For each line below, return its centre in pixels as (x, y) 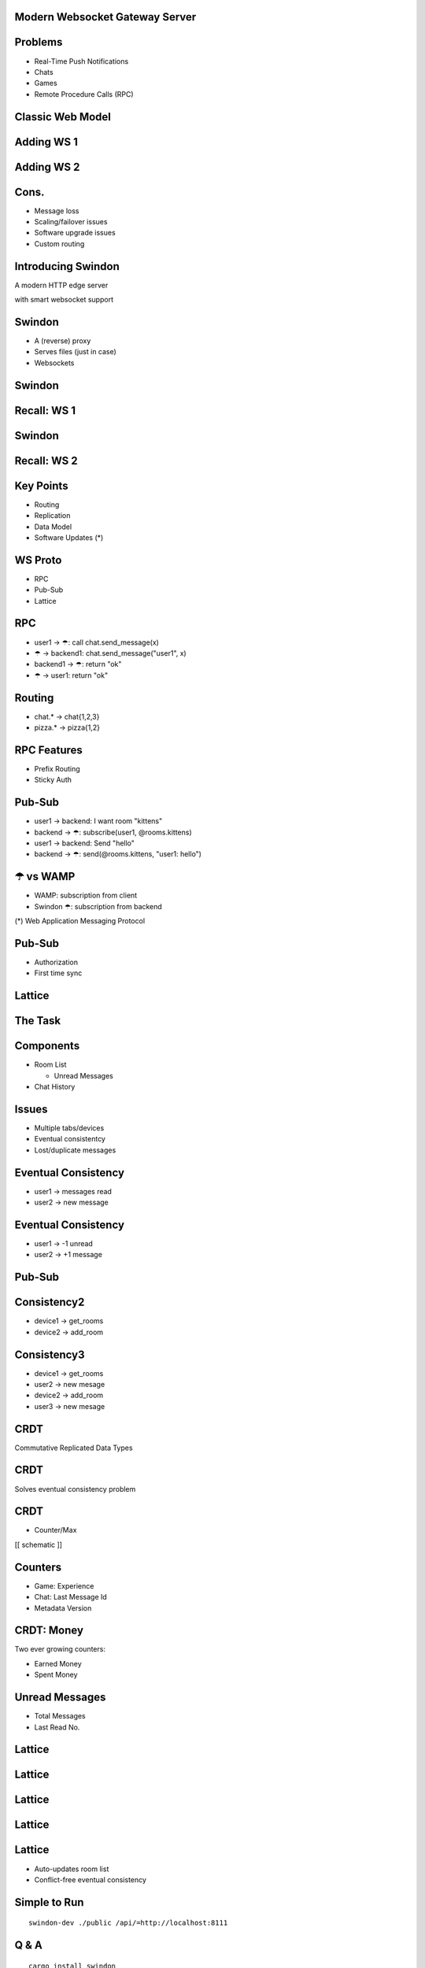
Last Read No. (57, 1727)
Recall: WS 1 (45, 411)
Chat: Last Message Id (71, 1597)
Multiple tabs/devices (69, 1128)
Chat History (55, 1087)
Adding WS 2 (47, 166)
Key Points (41, 485)
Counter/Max (55, 1530)
